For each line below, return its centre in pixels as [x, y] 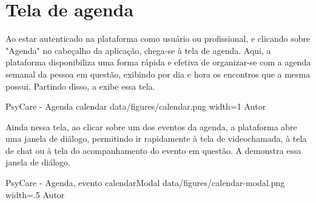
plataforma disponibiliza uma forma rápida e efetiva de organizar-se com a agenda [158, 62]
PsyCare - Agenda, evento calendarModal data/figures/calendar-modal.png [145, 183]
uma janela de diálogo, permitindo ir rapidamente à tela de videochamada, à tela [156, 138]
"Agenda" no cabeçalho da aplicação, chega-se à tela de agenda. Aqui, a [138, 50]
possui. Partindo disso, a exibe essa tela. [80, 86]
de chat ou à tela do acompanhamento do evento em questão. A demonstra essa [153, 150]
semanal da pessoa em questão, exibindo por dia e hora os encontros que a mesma [158, 74]
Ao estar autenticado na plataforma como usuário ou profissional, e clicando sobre [158, 38]
